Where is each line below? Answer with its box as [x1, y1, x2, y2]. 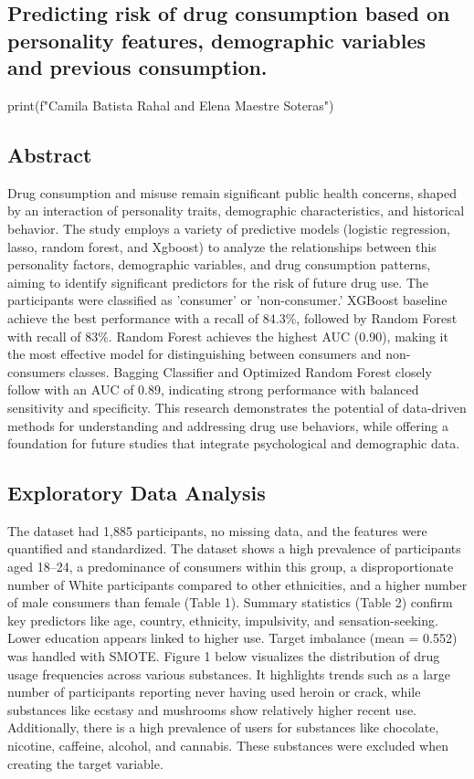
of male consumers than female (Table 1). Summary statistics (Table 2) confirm [7, 593, 453, 612]
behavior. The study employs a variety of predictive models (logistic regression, [7, 218, 450, 237]
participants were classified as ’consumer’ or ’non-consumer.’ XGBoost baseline [7, 290, 448, 310]
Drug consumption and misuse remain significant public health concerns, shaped [7, 183, 457, 202]
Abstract [7, 140, 92, 168]
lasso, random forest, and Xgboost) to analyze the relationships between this [7, 237, 437, 256]
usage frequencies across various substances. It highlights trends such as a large [7, 664, 450, 683]
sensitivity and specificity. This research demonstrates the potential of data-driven [7, 397, 467, 416]
